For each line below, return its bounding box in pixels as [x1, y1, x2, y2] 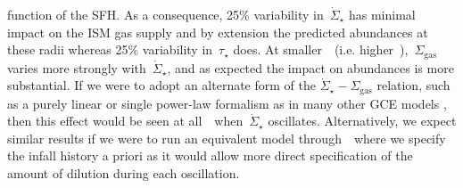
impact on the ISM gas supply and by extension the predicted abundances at [7, 22, 428, 41]
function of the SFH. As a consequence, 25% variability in [7, 5, 324, 23]
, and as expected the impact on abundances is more [167, 58, 454, 77]
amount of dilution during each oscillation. [7, 164, 240, 183]
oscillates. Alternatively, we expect [268, 111, 457, 130]
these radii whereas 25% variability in [7, 40, 213, 59]
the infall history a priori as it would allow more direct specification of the [7, 146, 413, 165]
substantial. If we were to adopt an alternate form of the [7, 76, 316, 94]
